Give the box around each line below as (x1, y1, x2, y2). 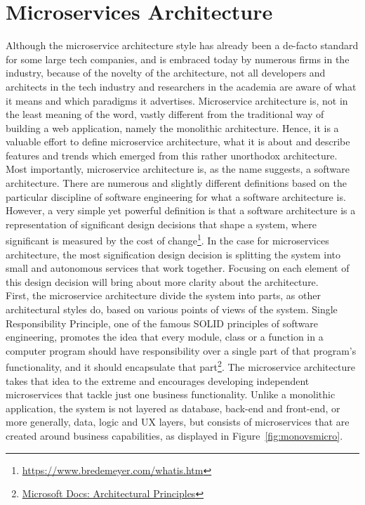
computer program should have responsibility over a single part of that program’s (6, 343, 357, 358)
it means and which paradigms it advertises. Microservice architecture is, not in (6, 93, 348, 107)
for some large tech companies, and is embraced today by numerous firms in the (6, 51, 350, 66)
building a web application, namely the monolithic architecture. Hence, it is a (6, 120, 339, 135)
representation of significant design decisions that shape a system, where (6, 216, 317, 231)
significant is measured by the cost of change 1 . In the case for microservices (6, 231, 329, 248)
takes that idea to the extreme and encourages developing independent (6, 373, 310, 388)
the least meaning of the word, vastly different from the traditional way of (6, 107, 324, 122)
